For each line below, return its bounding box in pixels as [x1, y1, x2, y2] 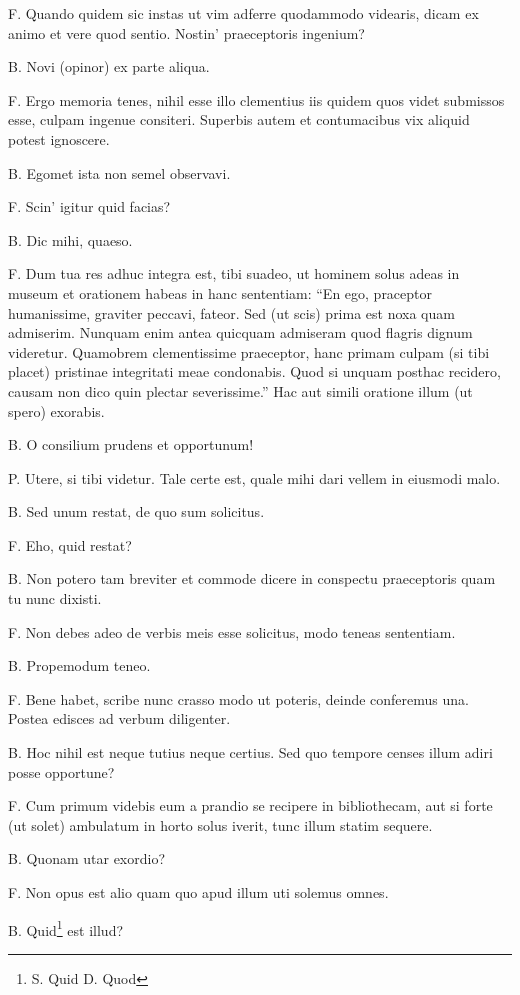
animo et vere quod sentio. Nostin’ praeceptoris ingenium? [8, 22, 365, 43]
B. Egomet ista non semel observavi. [8, 162, 231, 183]
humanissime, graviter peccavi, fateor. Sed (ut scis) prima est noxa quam [8, 302, 455, 323]
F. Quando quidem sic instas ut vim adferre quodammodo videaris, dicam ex [8, 3, 479, 23]
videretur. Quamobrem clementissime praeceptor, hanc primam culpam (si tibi [8, 341, 490, 362]
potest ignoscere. [8, 128, 110, 149]
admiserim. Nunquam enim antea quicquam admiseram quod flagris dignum [8, 322, 473, 343]
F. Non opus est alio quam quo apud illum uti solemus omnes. [8, 882, 389, 902]
